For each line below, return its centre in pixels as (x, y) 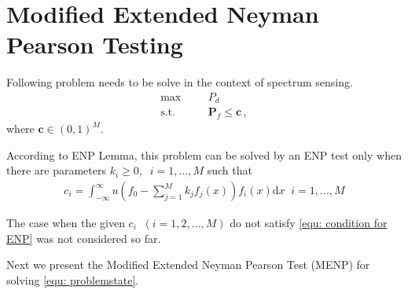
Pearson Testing (95, 44)
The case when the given (66, 223)
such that (230, 170)
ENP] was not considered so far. (84, 238)
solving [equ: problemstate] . (73, 279)
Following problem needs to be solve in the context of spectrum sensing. (180, 82)
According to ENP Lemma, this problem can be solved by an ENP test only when (204, 154)
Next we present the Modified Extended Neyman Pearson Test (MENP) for (188, 265)
